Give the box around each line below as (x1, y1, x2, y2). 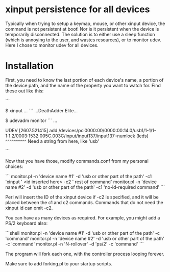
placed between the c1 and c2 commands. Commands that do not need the (5, 199, 163, 205)
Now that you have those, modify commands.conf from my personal (5, 158, 149, 164)
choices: (5, 163, 23, 169)
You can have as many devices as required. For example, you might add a (5, 214, 160, 220)
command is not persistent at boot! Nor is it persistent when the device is (5, 26, 159, 32)
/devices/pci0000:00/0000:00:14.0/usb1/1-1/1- (58, 127, 157, 133)
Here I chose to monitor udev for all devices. (5, 42, 99, 48)
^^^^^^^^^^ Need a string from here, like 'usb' (5, 138, 100, 144)
